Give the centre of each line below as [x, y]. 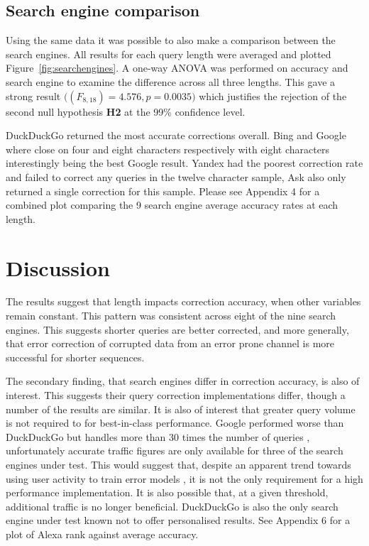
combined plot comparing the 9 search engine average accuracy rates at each [172, 205]
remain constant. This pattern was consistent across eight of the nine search [171, 316]
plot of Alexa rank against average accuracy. [102, 534]
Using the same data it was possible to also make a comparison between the [171, 40]
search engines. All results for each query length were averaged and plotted [169, 54]
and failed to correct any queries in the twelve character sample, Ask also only [176, 176]
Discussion [58, 267]
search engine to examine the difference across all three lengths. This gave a [171, 81]
